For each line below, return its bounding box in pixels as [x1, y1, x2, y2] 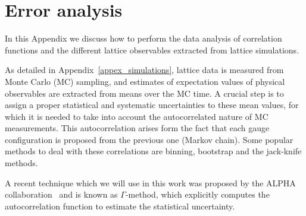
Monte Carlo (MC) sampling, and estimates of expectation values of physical [5, 75, 285, 87]
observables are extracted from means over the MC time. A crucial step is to [5, 87, 284, 99]
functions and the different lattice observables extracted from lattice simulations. [5, 43, 299, 56]
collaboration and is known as [5, 188, 118, 201]
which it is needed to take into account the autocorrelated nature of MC [5, 110, 268, 122]
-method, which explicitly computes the [125, 188, 270, 201]
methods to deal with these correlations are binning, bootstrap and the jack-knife [5, 145, 302, 157]
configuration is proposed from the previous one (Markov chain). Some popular [5, 133, 293, 145]
